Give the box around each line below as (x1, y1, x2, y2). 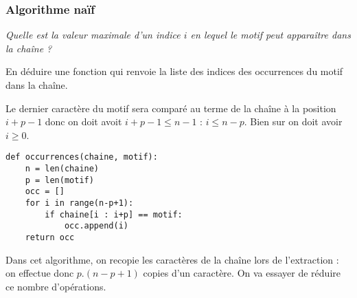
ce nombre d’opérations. (5, 279, 106, 293)
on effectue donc (5, 266, 74, 280)
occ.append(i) (64, 221, 128, 231)
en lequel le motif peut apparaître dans (190, 28, 351, 42)
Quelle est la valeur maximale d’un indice (5, 28, 181, 42)
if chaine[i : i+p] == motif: (45, 209, 183, 220)
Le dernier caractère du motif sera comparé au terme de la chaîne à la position (5, 100, 336, 115)
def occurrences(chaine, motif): (5, 152, 158, 162)
